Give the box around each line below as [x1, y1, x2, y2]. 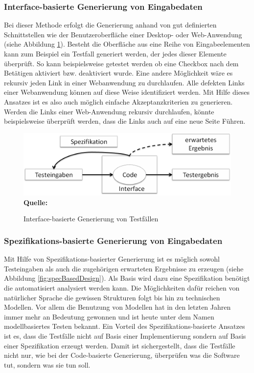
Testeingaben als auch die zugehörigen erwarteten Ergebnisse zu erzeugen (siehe [4, 263, 244, 273]
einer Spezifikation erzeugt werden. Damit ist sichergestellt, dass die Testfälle [4, 340, 235, 350]
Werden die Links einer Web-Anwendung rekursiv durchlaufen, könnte [4, 106, 214, 116]
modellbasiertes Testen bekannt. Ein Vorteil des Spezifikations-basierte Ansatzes [4, 321, 245, 331]
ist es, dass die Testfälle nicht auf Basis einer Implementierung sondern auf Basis [4, 331, 246, 341]
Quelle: [23, 197, 48, 207]
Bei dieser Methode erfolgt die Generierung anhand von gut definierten [4, 20, 217, 30]
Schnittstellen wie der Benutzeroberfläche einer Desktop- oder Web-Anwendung [4, 29, 242, 39]
